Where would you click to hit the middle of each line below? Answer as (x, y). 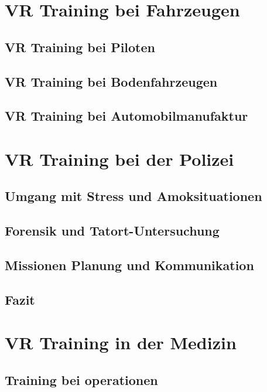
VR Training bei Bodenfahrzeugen (111, 81)
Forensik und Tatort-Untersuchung (112, 231)
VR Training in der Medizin (121, 342)
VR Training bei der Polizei (119, 158)
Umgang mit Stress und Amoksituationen (133, 196)
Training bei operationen (81, 379)
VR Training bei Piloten (80, 47)
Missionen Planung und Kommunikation (129, 265)
